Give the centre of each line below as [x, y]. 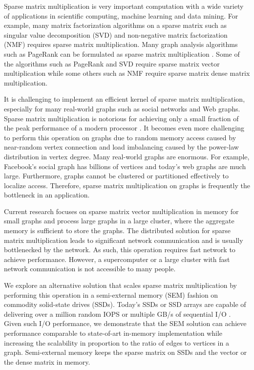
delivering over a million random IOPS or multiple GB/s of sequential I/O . [117, 314]
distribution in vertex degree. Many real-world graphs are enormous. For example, [127, 156]
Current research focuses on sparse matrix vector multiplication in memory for [121, 211]
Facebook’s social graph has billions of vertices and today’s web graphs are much [125, 166]
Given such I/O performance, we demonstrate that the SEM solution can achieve [125, 323]
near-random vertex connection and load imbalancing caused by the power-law [121, 147]
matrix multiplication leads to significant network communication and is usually [124, 240]
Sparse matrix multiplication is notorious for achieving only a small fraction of [121, 118]
